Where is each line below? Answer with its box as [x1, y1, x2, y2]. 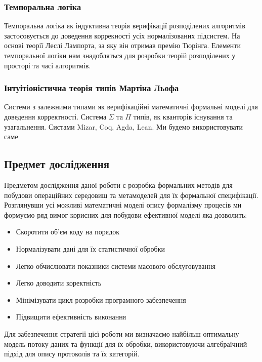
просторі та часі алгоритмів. [4, 60, 91, 70]
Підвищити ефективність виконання [16, 311, 126, 322]
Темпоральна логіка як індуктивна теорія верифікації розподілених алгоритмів [4, 20, 245, 31]
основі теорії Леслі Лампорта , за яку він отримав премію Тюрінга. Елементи [4, 40, 241, 51]
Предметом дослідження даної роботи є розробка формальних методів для [4, 179, 233, 190]
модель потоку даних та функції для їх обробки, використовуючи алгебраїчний [4, 338, 247, 349]
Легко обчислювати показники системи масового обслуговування [16, 260, 215, 271]
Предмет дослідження [4, 156, 110, 172]
